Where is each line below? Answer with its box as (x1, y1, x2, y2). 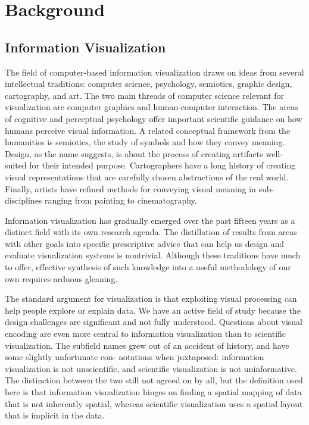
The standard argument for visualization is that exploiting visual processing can (5, 292, 297, 305)
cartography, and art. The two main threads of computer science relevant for (5, 89, 285, 101)
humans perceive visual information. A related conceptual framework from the (5, 124, 291, 136)
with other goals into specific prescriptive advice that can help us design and (5, 237, 285, 249)
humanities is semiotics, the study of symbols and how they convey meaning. (5, 136, 285, 148)
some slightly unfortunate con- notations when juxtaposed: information (5, 351, 264, 363)
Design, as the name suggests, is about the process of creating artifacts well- (5, 147, 283, 160)
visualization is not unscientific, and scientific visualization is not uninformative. (5, 362, 297, 374)
